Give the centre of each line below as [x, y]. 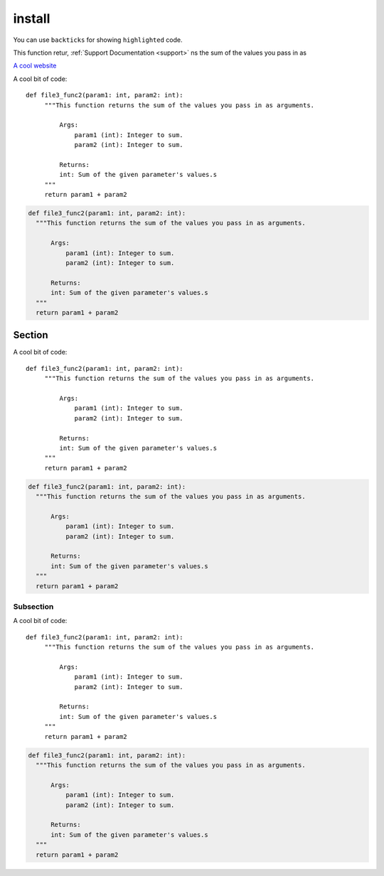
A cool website [35, 66]
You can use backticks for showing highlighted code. [98, 40]
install [32, 18]
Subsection [33, 606]
